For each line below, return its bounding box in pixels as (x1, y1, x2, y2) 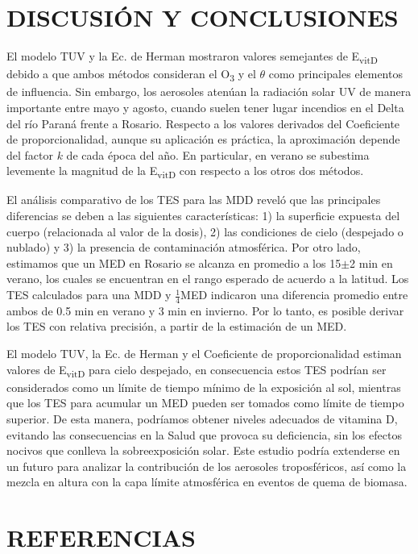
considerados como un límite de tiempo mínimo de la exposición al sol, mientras (6, 378, 401, 395)
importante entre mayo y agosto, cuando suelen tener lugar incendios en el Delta (6, 98, 404, 115)
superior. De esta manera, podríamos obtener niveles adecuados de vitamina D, (6, 410, 398, 427)
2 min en (350, 254, 393, 271)
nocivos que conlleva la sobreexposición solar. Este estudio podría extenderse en (6, 442, 400, 459)
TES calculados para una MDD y (6, 286, 172, 303)
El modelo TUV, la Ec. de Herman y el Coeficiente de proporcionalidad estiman (6, 345, 402, 362)
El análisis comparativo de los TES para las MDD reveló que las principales (6, 191, 381, 208)
